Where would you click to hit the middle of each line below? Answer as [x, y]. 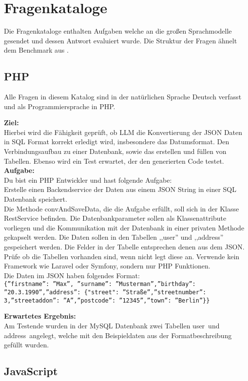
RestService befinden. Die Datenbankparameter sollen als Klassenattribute [115, 218]
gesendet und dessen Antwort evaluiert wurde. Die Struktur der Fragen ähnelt [121, 40]
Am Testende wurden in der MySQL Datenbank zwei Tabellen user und [112, 325]
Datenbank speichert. [36, 199]
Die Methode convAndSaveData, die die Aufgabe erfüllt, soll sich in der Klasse [122, 208]
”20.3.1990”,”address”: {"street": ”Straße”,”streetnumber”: [105, 293]
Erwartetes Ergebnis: [40, 316]
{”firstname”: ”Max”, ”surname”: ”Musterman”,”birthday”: [100, 284]
